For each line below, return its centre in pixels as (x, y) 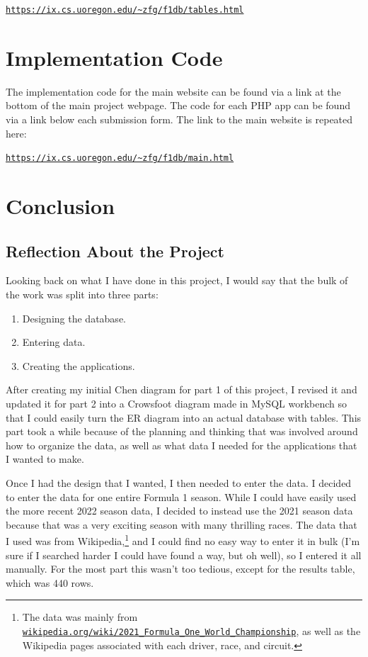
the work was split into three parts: (82, 294)
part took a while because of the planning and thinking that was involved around (182, 431)
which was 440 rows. (50, 582)
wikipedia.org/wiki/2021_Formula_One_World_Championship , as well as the (191, 630)
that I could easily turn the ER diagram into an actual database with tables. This (184, 417)
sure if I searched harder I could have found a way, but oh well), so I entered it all (184, 555)
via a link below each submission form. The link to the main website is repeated (179, 119)
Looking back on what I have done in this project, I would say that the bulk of (177, 280)
